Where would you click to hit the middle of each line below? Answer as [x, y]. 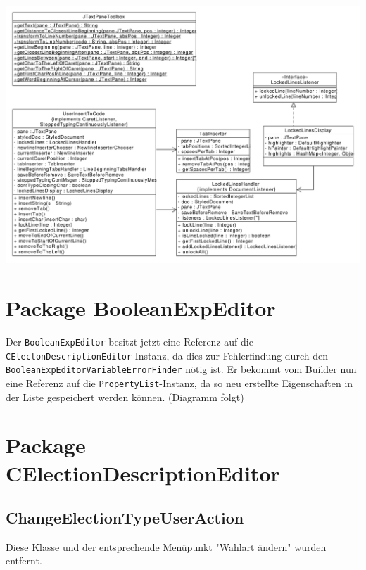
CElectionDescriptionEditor [143, 473]
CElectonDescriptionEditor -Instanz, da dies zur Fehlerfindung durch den [167, 355]
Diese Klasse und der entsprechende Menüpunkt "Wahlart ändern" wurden [166, 546]
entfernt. [24, 560]
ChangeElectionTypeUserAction [125, 518]
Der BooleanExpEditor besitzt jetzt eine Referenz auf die [130, 341]
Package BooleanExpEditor [141, 307]
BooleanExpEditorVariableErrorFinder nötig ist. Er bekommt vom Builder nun [181, 369]
